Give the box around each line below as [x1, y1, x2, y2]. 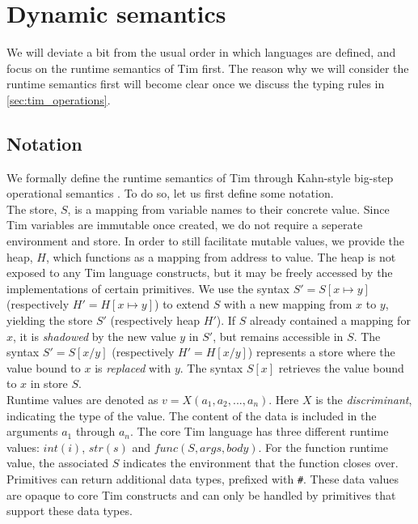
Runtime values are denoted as [6, 391, 158, 408]
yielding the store [6, 312, 93, 329]
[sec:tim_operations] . [6, 91, 111, 108]
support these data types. [6, 502, 133, 519]
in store [30, 375, 68, 392]
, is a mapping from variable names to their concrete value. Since [67, 200, 390, 217]
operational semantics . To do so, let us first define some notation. [6, 185, 334, 202]
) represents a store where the [247, 343, 395, 360]
